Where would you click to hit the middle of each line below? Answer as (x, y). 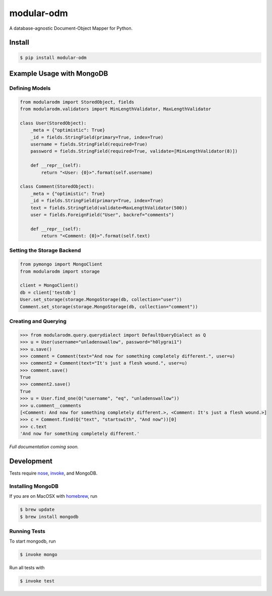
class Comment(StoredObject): (57, 187)
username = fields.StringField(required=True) (89, 144)
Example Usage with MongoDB (59, 73)
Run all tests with (27, 568)
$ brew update (37, 510)
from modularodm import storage (60, 271)
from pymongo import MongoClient (61, 264)
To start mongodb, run (33, 541)
